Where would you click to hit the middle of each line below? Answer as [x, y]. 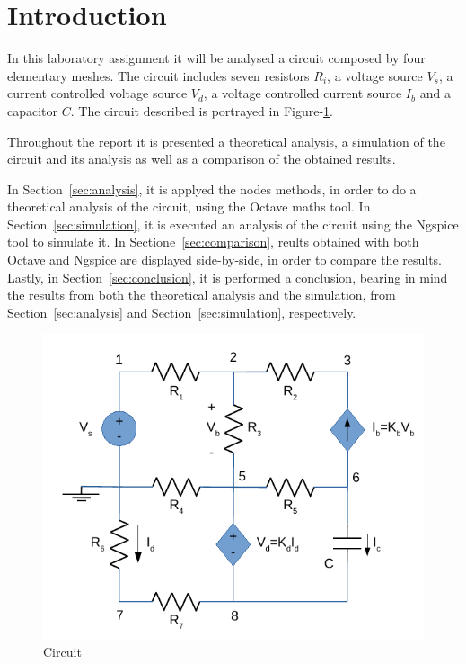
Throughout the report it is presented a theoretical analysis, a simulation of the [226, 141]
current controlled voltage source [97, 93]
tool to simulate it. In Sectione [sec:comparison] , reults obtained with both [213, 242]
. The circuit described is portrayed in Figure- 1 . [202, 110]
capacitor [33, 110]
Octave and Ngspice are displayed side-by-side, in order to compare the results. [225, 260]
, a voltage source [375, 75]
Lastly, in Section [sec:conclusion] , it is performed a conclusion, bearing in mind [228, 277]
